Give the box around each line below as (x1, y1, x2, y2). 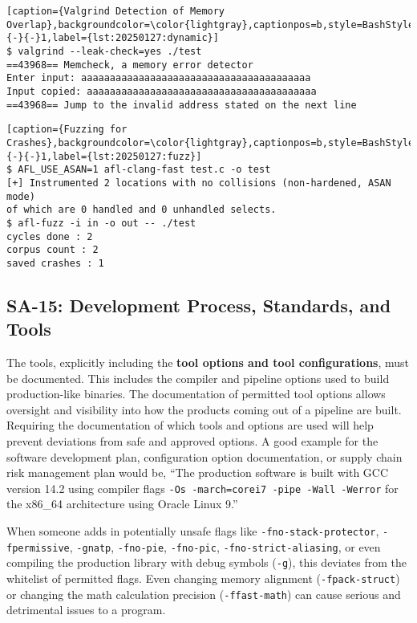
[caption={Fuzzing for (6, 124, 128, 136)
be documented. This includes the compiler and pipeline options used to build (6, 369, 390, 386)
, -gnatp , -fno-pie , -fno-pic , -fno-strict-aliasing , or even (69, 538, 381, 555)
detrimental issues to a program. (6, 601, 166, 618)
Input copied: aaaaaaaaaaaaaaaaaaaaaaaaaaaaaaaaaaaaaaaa (6, 85, 317, 97)
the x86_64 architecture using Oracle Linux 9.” (6, 495, 238, 512)
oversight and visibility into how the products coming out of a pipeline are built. (6, 401, 402, 417)
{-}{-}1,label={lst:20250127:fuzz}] (6, 150, 202, 162)
